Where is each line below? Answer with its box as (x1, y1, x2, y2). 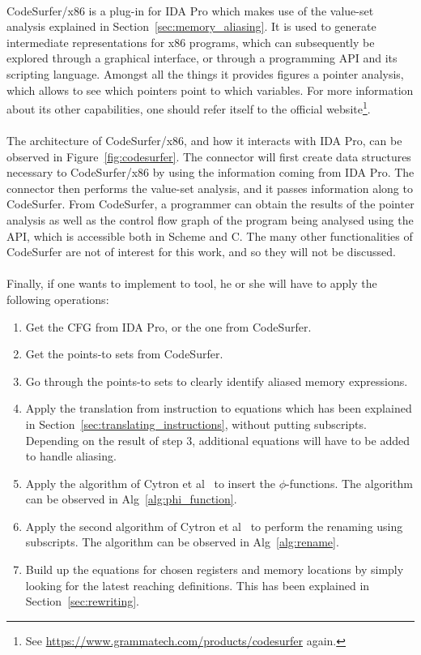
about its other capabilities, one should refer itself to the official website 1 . (6, 98, 371, 117)
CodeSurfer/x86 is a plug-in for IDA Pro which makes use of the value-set (6, 2, 374, 19)
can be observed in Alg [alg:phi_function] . (25, 490, 237, 507)
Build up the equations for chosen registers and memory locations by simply (25, 561, 404, 578)
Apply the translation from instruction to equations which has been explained (25, 400, 412, 417)
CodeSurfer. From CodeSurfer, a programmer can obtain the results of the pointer (6, 195, 415, 212)
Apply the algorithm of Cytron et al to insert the (25, 474, 276, 491)
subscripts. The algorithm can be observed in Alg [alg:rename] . (25, 533, 339, 550)
